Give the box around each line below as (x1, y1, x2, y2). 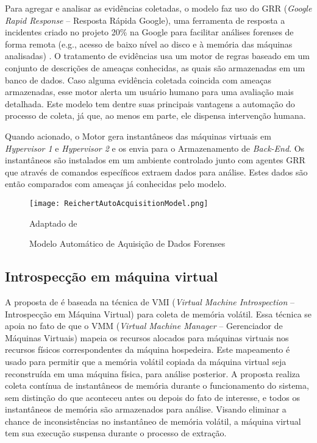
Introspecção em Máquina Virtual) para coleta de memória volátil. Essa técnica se (5, 307, 312, 320)
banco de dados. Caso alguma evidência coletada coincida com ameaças (5, 73, 271, 86)
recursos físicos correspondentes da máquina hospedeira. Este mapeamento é (5, 343, 290, 356)
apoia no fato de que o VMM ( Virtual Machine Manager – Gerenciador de (5, 319, 283, 332)
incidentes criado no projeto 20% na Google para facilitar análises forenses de (5, 26, 294, 38)
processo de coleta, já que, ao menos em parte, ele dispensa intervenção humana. (5, 109, 306, 122)
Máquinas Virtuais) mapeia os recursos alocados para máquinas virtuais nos (5, 331, 289, 344)
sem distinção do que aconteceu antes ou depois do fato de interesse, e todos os (5, 391, 300, 403)
